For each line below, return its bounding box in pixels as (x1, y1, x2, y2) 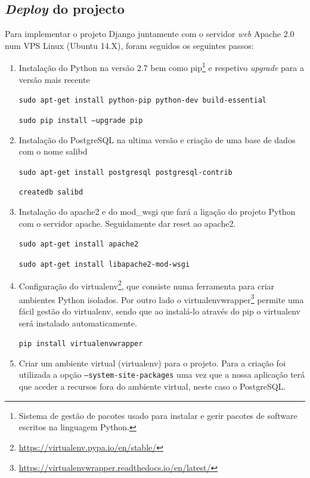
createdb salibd (18, 188, 83, 197)
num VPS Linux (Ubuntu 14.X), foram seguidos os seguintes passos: (5, 39, 254, 51)
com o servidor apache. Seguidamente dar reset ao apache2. (18, 217, 236, 229)
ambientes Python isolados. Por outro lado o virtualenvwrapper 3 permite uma (18, 291, 304, 306)
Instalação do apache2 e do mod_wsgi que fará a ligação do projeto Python (18, 205, 296, 218)
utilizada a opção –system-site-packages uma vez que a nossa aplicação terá (18, 368, 305, 381)
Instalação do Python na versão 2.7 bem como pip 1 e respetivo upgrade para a (18, 60, 304, 74)
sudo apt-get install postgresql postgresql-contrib (18, 168, 232, 177)
